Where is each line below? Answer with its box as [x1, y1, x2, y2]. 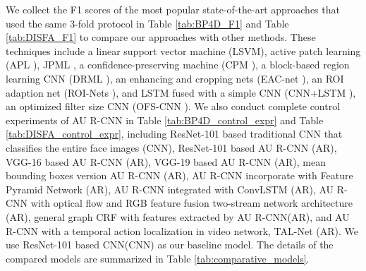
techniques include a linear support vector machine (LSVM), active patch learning [6, 43, 361, 58]
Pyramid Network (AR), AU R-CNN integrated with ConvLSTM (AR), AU [6, 181, 334, 196]
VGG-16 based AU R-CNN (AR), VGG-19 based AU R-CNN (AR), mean [6, 154, 326, 169]
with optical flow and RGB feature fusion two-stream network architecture [30, 195, 353, 210]
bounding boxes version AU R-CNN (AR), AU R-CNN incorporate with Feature [6, 168, 353, 183]
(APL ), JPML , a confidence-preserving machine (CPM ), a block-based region [6, 57, 350, 72]
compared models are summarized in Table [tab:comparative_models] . [6, 251, 310, 265]
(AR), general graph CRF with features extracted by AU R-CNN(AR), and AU [6, 209, 350, 224]
